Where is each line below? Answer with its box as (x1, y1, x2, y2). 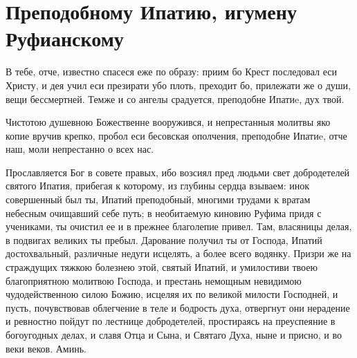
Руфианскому (6, 24, 124, 53)
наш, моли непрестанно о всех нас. (6, 142, 154, 156)
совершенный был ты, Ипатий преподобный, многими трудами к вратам (6, 192, 311, 207)
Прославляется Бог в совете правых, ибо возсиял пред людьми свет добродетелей (6, 164, 350, 179)
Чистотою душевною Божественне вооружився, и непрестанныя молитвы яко (6, 115, 331, 129)
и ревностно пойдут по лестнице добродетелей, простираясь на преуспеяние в (6, 314, 336, 328)
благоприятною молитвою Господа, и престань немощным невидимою (6, 273, 302, 288)
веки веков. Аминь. (6, 341, 86, 355)
